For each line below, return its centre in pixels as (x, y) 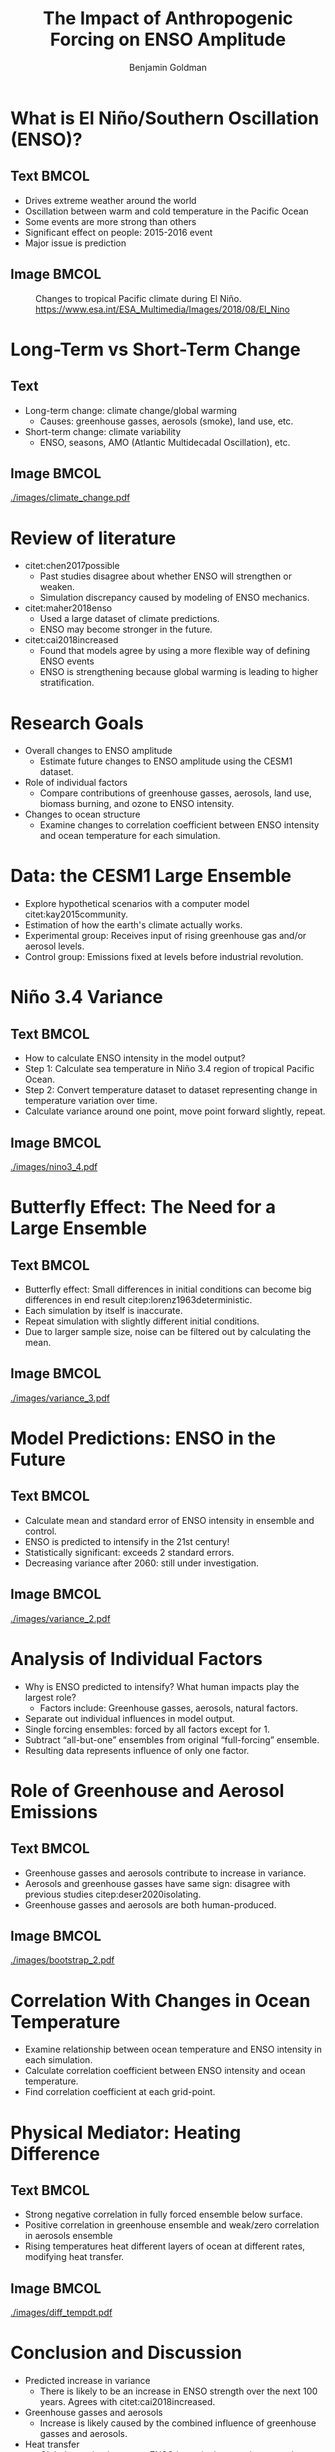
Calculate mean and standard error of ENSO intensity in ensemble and (169, 1520)
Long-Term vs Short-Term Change (155, 349)
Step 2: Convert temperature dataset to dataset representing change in (171, 1090)
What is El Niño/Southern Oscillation (165, 118)
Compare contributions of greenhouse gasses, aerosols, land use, (175, 793)
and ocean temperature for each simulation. (130, 836)
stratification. (67, 683)
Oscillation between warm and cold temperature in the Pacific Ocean (166, 211)
